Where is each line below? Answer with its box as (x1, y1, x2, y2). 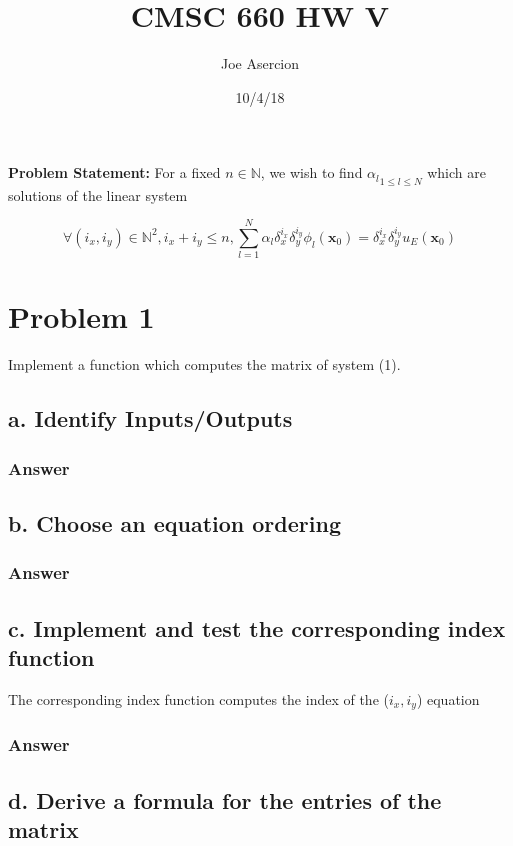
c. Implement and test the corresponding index (8, 612, 506, 643)
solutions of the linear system (8, 184, 188, 205)
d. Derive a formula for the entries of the (8, 784, 442, 815)
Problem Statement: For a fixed (8, 162, 221, 183)
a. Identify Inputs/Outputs (8, 403, 293, 434)
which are (427, 162, 486, 183)
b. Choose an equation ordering (8, 508, 341, 539)
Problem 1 (8, 296, 155, 337)
